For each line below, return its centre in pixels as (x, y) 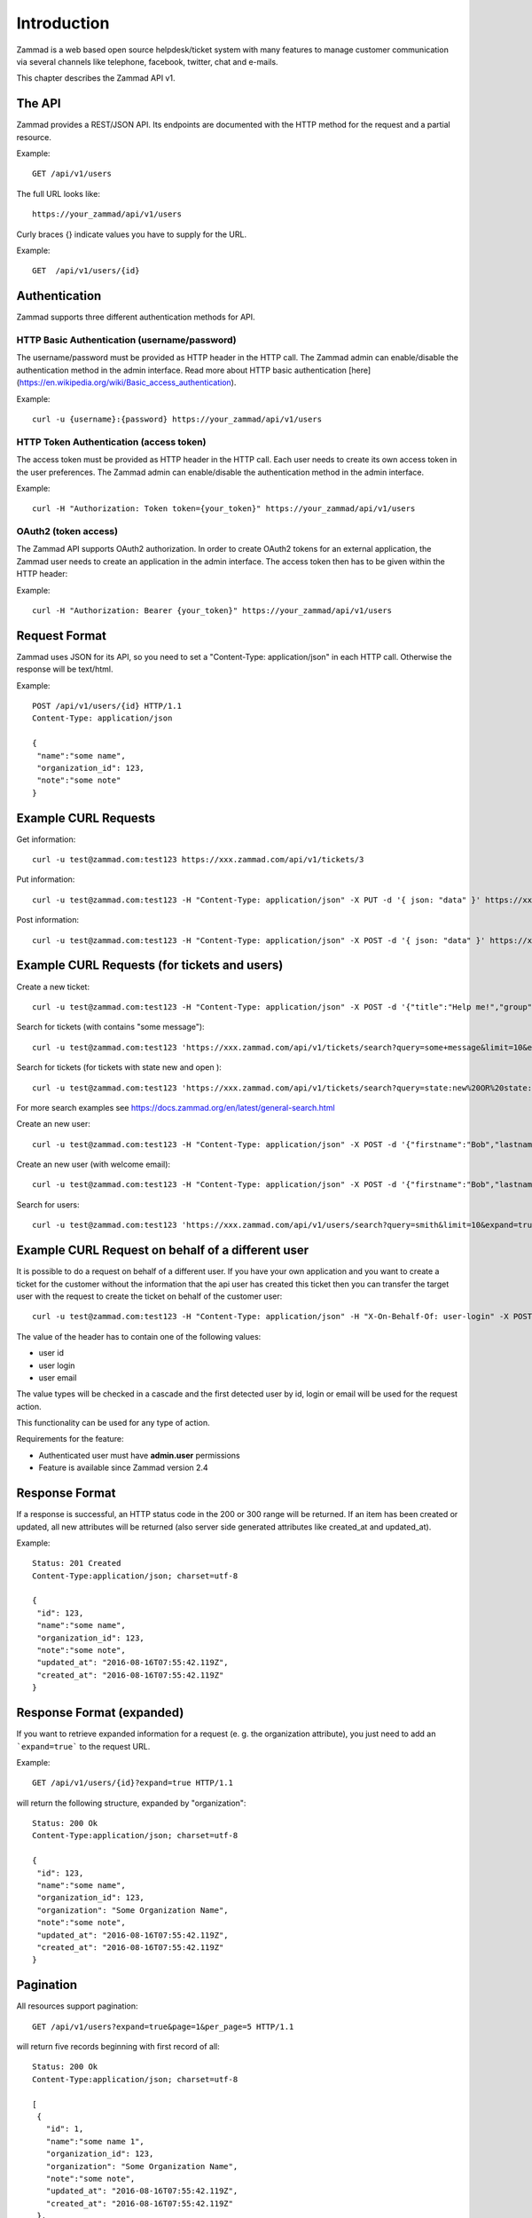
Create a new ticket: (53, 987)
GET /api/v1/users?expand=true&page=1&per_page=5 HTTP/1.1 (163, 2026)
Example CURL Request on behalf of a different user (163, 1251)
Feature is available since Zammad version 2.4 (123, 1467)
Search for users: (48, 1204)
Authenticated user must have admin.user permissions (139, 1455)
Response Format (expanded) (100, 1713)
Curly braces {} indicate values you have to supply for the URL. (132, 234)
